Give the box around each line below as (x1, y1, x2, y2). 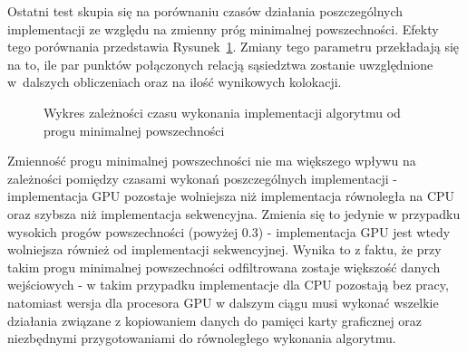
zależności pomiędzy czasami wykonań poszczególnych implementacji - (7, 168, 397, 187)
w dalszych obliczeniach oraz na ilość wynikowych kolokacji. (7, 72, 342, 91)
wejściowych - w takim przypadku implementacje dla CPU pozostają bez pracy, (7, 275, 449, 294)
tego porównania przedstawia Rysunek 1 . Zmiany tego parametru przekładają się (7, 37, 460, 56)
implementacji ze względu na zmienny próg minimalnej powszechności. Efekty (7, 19, 439, 38)
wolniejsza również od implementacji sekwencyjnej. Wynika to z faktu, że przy (7, 240, 442, 259)
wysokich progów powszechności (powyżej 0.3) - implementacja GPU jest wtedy (7, 222, 451, 241)
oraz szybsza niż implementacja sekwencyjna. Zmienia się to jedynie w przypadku (7, 204, 461, 223)
